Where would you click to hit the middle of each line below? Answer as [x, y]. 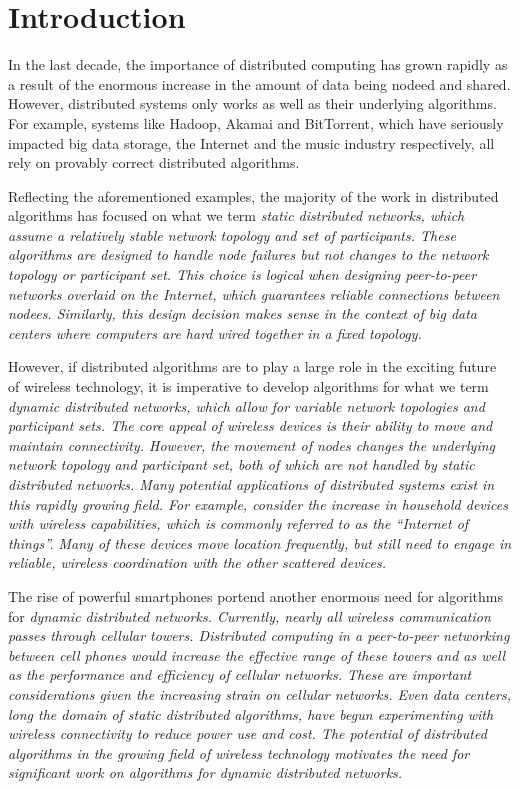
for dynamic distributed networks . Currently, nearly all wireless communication [249, 615]
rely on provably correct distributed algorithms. [154, 162]
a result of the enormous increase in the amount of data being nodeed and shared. [259, 83]
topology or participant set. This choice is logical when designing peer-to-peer [242, 274]
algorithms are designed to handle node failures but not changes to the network [248, 254]
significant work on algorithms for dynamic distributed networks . [205, 772]
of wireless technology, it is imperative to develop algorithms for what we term [248, 386]
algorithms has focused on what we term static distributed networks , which [236, 215]
